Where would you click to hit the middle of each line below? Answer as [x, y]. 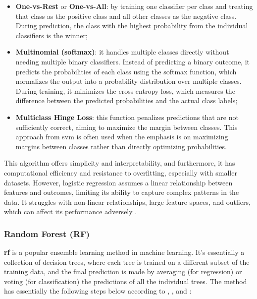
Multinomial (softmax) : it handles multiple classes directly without [122, 52]
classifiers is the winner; [51, 35]
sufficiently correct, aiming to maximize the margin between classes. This [127, 127]
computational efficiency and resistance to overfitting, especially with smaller [121, 172]
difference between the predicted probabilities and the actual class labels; [127, 100]
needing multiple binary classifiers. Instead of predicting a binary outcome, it [133, 61]
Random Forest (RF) [47, 233]
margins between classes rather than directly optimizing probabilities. [121, 146]
